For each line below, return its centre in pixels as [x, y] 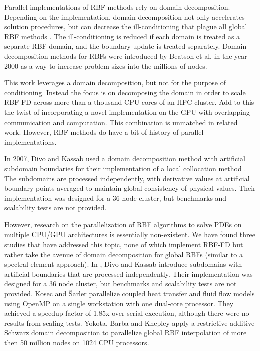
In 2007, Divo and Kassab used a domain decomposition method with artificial [125, 158]
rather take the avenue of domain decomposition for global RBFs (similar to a [123, 254]
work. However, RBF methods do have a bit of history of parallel [104, 132]
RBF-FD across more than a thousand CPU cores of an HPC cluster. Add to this [129, 102]
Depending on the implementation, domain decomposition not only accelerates [124, 16]
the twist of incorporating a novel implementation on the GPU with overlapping [127, 112]
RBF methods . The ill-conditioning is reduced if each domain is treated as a [122, 36]
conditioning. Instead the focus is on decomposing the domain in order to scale [125, 92]
